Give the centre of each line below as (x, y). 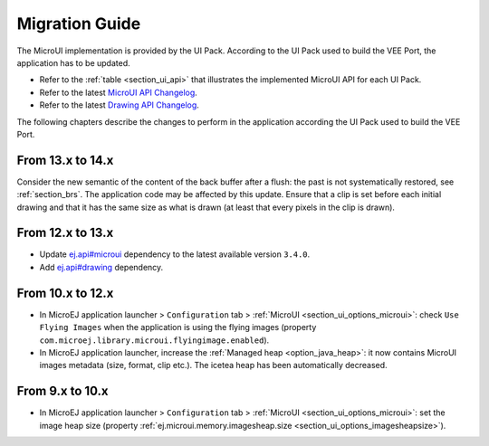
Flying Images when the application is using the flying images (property (178, 327)
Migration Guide (79, 24)
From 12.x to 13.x (65, 233)
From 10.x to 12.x (65, 293)
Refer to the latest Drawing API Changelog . (119, 105)
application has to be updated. (73, 62)
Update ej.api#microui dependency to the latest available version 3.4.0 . (175, 254)
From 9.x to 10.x (62, 391)
